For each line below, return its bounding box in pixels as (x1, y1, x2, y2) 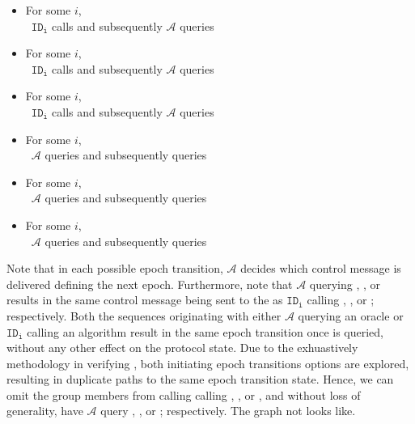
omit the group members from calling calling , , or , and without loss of (6, 386, 361, 403)
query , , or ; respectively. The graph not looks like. (100, 402, 356, 419)
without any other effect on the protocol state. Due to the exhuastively (6, 339, 358, 356)
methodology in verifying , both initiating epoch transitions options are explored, (6, 354, 409, 371)
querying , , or (309, 275, 381, 292)
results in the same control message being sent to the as (6, 291, 283, 308)
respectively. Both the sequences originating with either (6, 307, 282, 324)
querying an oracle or (298, 307, 404, 324)
